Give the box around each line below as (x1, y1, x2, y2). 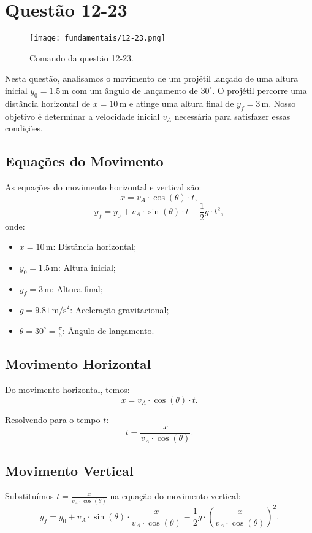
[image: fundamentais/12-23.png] (29, 34, 166, 43)
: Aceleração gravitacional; (70, 303, 169, 316)
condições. (5, 122, 43, 134)
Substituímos (5, 489, 54, 502)
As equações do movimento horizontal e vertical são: (5, 180, 202, 193)
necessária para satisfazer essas (174, 109, 291, 122)
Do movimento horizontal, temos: (5, 383, 130, 396)
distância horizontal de (5, 96, 90, 109)
